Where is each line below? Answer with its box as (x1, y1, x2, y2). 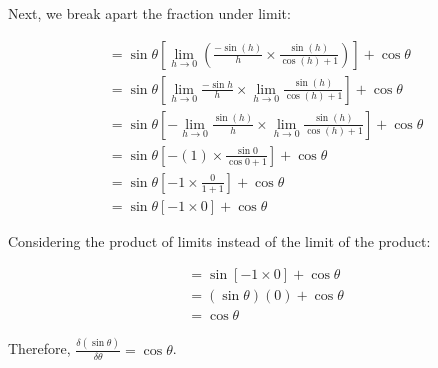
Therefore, (8, 338, 71, 359)
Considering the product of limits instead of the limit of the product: (8, 230, 431, 251)
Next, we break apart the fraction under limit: (8, 3, 291, 23)
